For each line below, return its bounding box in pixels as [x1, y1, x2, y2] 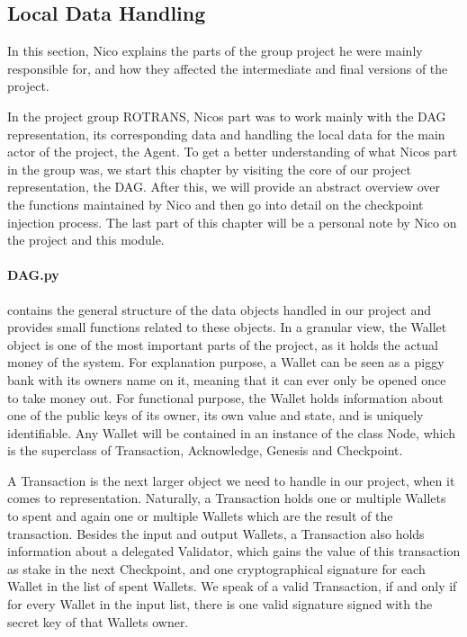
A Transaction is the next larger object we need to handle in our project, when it [7, 471, 455, 489]
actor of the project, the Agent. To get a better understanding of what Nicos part [7, 142, 458, 161]
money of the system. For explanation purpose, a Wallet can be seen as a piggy [7, 353, 445, 372]
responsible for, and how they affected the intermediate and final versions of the [7, 58, 448, 77]
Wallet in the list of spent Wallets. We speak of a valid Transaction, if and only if [7, 577, 457, 596]
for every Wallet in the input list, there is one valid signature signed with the [7, 595, 433, 614]
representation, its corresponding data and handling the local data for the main [7, 124, 445, 143]
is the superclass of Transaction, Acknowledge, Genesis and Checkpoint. [7, 441, 403, 460]
